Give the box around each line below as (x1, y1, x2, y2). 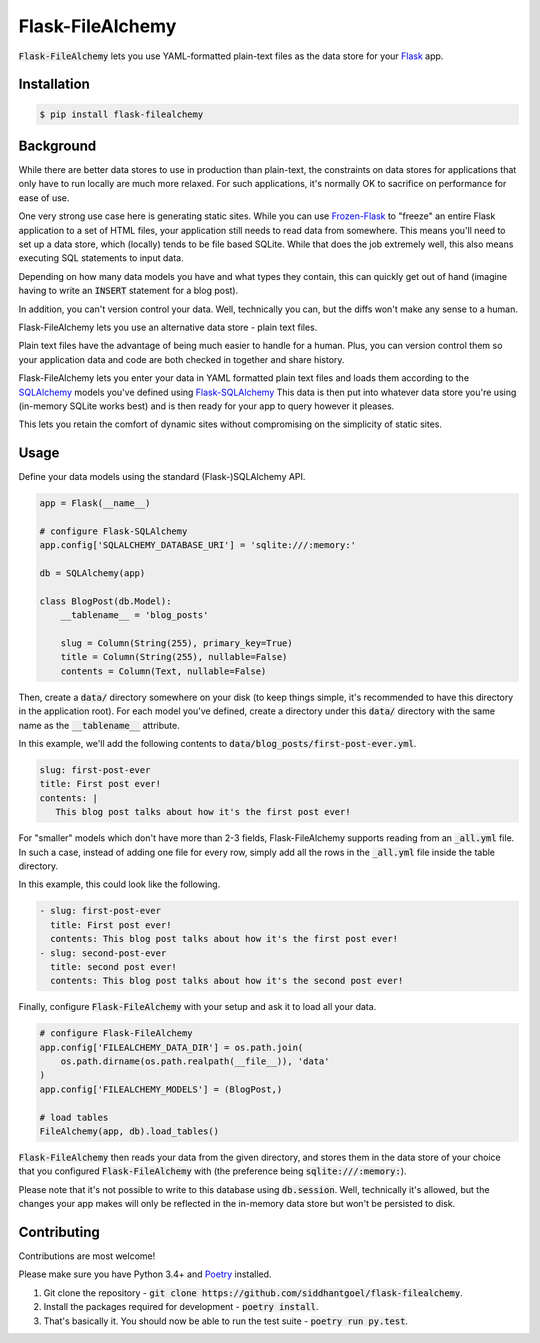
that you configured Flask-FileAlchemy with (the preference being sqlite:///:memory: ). (18, 1165, 407, 1177)
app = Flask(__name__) (39, 498, 151, 509)
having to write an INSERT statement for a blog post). (18, 285, 239, 297)
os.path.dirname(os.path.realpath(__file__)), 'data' (60, 1056, 330, 1067)
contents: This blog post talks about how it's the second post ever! (50, 975, 404, 987)
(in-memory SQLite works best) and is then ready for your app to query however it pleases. (18, 400, 395, 412)
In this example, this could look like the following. (18, 878, 221, 890)
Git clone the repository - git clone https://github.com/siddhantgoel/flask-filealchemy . (43, 1286, 464, 1299)
